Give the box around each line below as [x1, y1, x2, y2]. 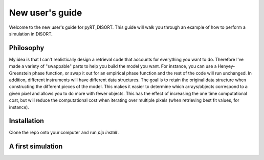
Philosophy [9, 44, 44, 52]
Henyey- [218, 63, 235, 69]
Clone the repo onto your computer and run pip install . [9, 129, 120, 136]
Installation [9, 117, 44, 125]
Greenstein [9, 70, 31, 76]
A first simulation [9, 142, 63, 151]
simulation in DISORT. [9, 31, 53, 36]
